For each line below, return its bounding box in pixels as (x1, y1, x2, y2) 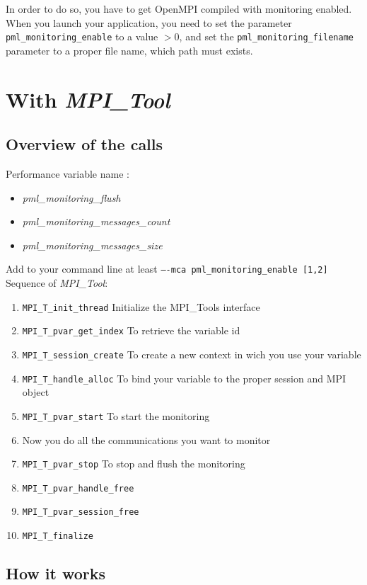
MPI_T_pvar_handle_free (22, 483, 134, 494)
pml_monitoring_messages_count (22, 214, 170, 229)
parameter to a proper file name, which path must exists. (6, 42, 253, 57)
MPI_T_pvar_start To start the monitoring (22, 408, 210, 423)
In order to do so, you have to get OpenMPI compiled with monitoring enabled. (6, 1, 352, 16)
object (22, 385, 49, 399)
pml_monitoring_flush (22, 190, 121, 205)
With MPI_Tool (6, 84, 170, 114)
